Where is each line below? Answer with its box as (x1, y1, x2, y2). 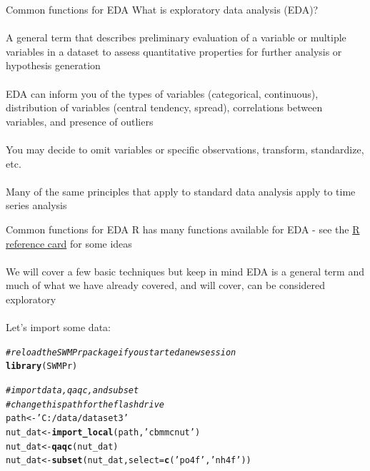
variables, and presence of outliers (6, 113, 154, 128)
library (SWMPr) (6, 361, 78, 372)
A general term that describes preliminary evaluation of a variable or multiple (6, 30, 346, 45)
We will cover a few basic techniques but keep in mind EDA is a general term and (6, 263, 364, 278)
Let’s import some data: (6, 320, 111, 335)
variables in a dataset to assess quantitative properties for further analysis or (6, 44, 342, 59)
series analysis (6, 198, 67, 213)
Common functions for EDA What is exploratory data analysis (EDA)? (6, 2, 319, 16)
